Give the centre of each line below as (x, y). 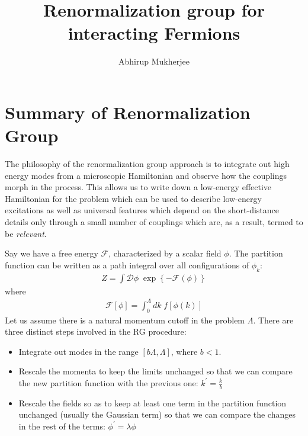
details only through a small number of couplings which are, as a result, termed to (154, 222)
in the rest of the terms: (62, 426)
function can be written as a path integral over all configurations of (127, 265)
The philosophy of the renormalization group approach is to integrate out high (147, 164)
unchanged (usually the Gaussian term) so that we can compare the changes (157, 414)
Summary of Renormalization (128, 112)
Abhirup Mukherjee (154, 61)
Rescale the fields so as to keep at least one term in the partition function (153, 403)
